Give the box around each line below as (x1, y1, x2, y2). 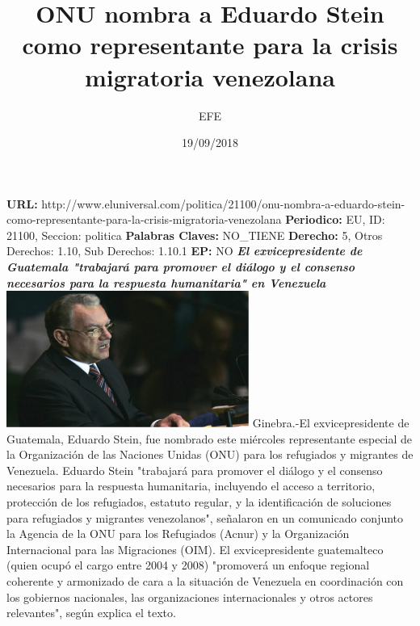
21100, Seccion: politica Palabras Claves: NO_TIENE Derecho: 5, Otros (6, 226, 383, 243)
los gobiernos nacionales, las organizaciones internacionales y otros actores (6, 588, 373, 605)
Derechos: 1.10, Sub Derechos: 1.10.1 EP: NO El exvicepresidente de (6, 242, 363, 259)
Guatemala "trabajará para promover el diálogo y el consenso (6, 258, 355, 275)
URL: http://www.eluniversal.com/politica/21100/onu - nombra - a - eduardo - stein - (6, 195, 405, 212)
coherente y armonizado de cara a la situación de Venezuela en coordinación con (6, 572, 404, 589)
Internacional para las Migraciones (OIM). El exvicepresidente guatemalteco (6, 540, 384, 557)
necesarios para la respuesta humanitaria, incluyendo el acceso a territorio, (6, 477, 376, 494)
